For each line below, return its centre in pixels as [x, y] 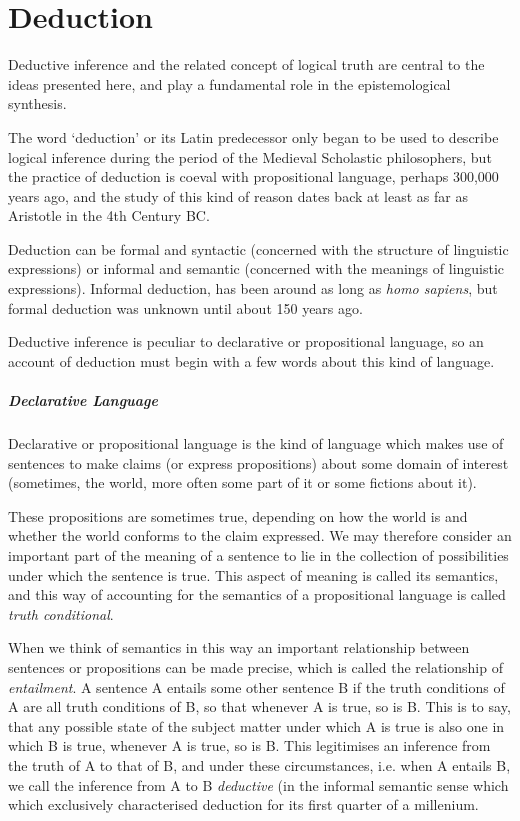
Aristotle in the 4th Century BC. [109, 215]
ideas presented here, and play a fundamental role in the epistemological [229, 83]
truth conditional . [61, 613]
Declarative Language [83, 400]
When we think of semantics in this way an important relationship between [239, 647]
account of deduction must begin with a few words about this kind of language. [251, 360]
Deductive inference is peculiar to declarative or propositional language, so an [246, 341]
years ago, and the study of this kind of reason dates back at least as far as [238, 195]
